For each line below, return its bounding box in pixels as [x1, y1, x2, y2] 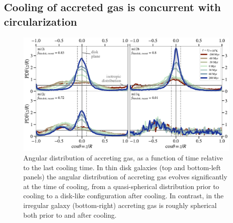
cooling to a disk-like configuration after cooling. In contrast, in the [23, 191, 224, 201]
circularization [4, 14, 77, 29]
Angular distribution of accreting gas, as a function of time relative [23, 152, 223, 162]
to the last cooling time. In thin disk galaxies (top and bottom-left [23, 162, 221, 172]
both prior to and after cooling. [23, 209, 116, 220]
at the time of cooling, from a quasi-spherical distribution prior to [23, 181, 219, 191]
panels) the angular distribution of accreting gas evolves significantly [23, 172, 228, 182]
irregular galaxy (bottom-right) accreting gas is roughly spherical [23, 200, 217, 210]
